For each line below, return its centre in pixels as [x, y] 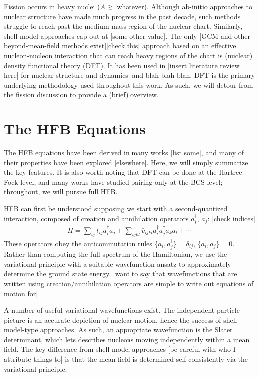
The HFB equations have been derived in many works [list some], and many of [124, 153]
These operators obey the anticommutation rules [78, 243]
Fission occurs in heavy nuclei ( [52, 6]
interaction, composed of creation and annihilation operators [96, 218]
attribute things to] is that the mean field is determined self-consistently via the [126, 359]
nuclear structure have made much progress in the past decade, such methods [122, 16]
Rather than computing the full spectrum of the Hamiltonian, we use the [116, 254]
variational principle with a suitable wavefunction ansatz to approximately [118, 264]
